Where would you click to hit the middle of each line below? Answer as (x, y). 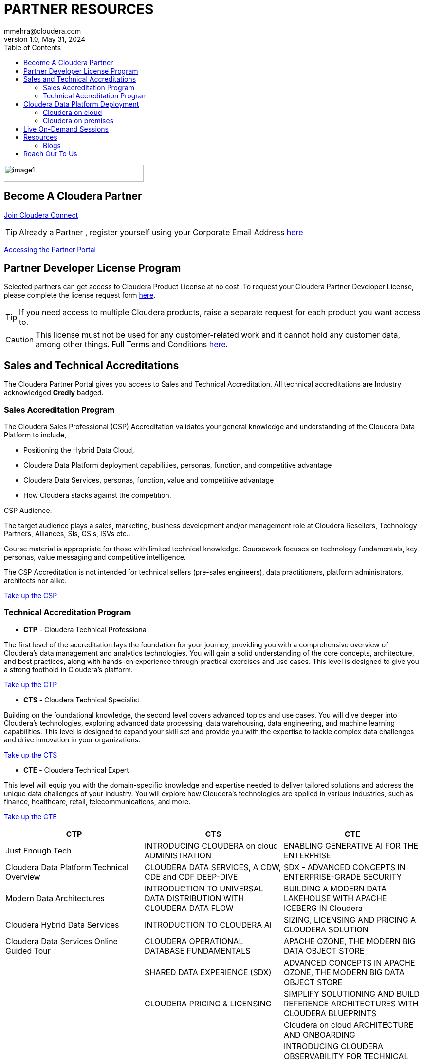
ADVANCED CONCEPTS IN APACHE (349, 962)
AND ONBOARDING (319, 1034)
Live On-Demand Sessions (66, 129)
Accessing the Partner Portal (50, 249)
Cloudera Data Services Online (62, 941)
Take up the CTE (30, 816)
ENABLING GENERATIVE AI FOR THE (351, 845)
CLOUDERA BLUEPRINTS (330, 1013)
